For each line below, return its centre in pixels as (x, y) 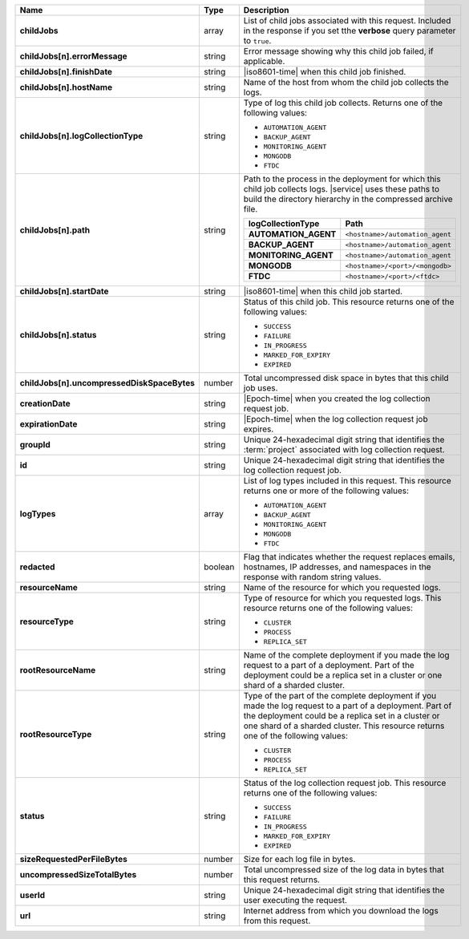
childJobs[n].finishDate (66, 72)
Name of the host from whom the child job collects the (346, 82)
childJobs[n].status (58, 334)
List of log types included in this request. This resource (348, 481)
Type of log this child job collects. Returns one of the (343, 103)
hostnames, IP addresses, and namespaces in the (337, 567)
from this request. (277, 921)
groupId (35, 445)
